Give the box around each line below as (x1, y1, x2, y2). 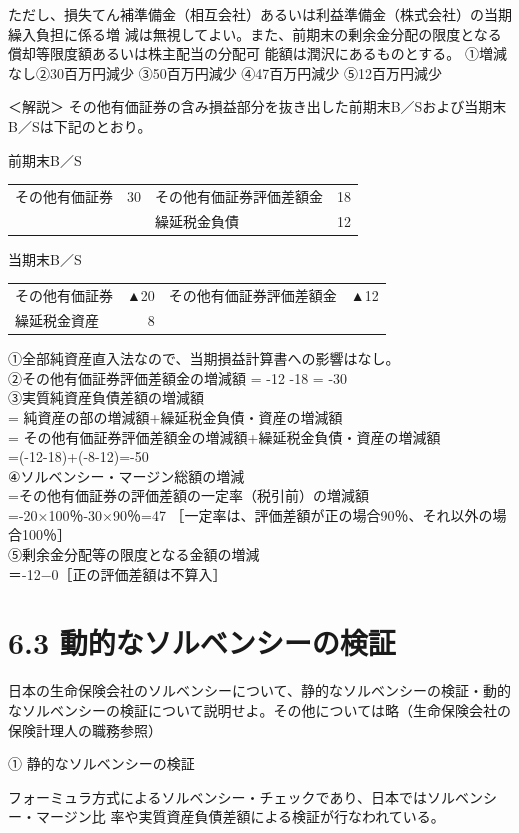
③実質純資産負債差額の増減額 (8, 387, 204, 408)
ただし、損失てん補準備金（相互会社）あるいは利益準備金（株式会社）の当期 (8, 4, 512, 24)
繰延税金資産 (15, 310, 99, 331)
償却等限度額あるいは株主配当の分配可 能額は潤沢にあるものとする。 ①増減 (8, 43, 507, 64)
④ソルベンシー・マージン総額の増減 (8, 465, 245, 486)
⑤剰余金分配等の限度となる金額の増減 (8, 544, 260, 565)
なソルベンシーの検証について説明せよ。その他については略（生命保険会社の (8, 699, 511, 720)
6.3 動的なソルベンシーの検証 (8, 622, 396, 663)
